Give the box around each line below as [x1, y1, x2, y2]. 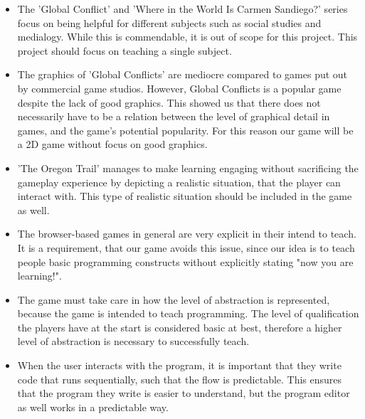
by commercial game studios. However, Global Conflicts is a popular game [17, 80, 342, 95]
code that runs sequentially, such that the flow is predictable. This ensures [17, 371, 342, 386]
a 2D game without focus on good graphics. [17, 137, 208, 152]
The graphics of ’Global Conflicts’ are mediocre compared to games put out [17, 67, 348, 82]
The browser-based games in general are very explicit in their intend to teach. [17, 226, 356, 241]
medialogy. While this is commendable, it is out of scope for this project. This [17, 29, 358, 44]
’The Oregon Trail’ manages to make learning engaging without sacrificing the [17, 160, 359, 175]
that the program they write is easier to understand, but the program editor [17, 386, 350, 401]
